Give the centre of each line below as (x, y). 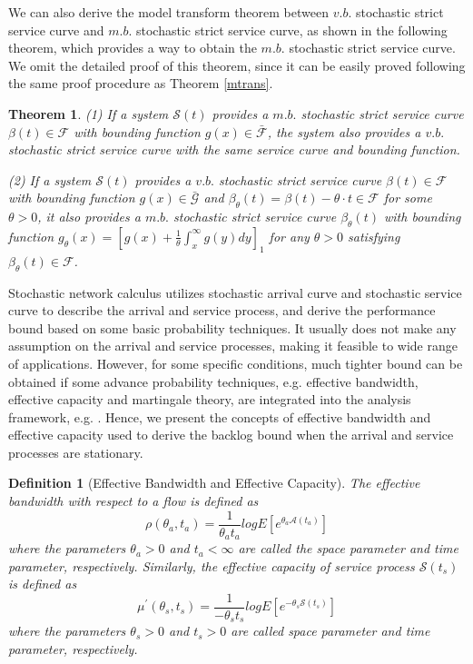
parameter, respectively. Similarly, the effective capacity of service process (212, 565)
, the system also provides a (344, 131)
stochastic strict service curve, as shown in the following (291, 30)
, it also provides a (89, 217)
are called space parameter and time (330, 631)
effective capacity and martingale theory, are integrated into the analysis (210, 399)
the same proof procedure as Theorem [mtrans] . (141, 83)
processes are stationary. (76, 452)
